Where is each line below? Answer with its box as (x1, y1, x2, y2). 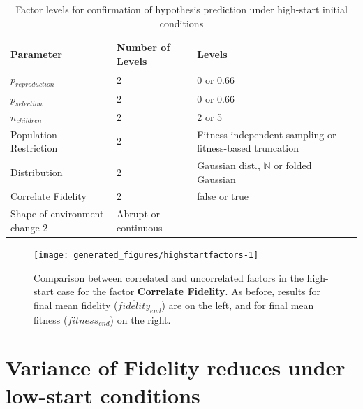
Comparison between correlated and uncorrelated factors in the (34, 270, 304, 285)
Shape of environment (10, 206, 104, 221)
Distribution (10, 164, 63, 179)
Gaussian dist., (197, 158, 260, 172)
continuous (117, 220, 163, 234)
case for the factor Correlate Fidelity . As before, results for (57, 284, 321, 299)
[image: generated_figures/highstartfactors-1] (34, 250, 259, 260)
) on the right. (110, 312, 171, 327)
